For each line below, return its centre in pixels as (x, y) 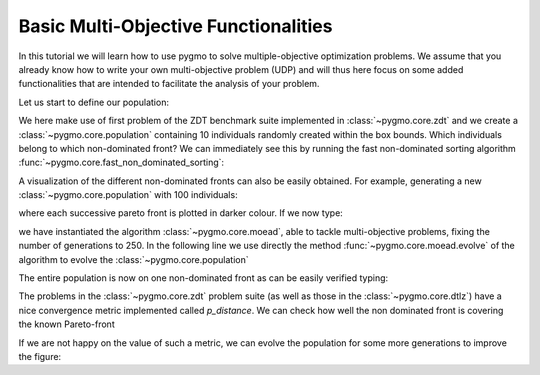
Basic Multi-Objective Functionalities (175, 26)
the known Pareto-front (66, 324)
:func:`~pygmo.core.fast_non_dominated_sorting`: (121, 162)
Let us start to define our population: (94, 102)
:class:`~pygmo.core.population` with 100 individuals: (128, 195)
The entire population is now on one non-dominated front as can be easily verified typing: (203, 278)
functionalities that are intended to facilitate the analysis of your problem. (169, 84)
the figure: (40, 356)
